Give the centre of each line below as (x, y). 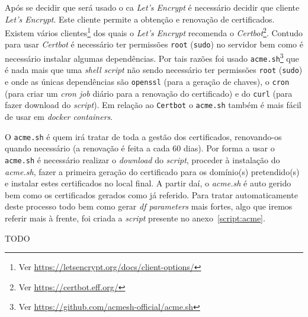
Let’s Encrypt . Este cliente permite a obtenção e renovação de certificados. (140, 19)
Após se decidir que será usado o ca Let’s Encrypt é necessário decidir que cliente (152, 7)
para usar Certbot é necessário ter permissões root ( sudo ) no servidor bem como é (154, 44)
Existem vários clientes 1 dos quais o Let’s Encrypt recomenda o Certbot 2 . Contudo (154, 32)
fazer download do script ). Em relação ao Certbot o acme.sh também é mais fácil (153, 105)
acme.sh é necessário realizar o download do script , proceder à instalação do (142, 159)
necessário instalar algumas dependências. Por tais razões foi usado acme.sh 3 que (152, 57)
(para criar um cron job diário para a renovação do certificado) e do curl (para (149, 93)
